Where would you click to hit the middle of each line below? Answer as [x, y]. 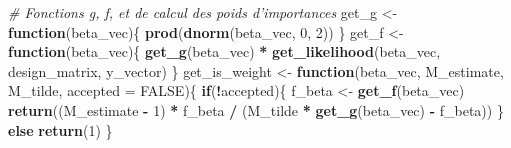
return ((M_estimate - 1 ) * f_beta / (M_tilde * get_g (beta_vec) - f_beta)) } [256, 109]
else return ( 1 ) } [60, 129]
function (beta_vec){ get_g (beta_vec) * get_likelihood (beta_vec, [224, 51]
